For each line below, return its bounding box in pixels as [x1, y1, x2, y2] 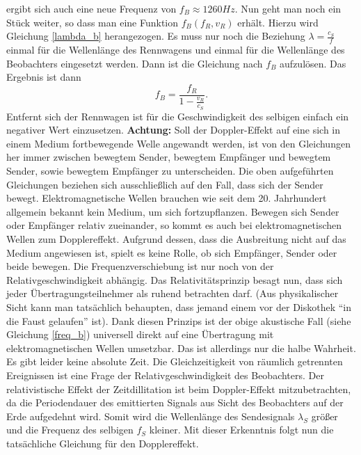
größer [311, 408, 338, 423]
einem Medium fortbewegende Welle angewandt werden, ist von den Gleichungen [6, 136, 351, 150]
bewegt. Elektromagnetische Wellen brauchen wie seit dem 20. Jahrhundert [6, 191, 327, 205]
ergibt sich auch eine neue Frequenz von [6, 1, 177, 15]
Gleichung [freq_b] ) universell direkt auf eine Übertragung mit [6, 327, 274, 342]
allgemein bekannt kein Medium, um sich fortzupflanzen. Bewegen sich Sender [6, 204, 339, 218]
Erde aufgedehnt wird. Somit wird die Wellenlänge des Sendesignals [6, 408, 295, 423]
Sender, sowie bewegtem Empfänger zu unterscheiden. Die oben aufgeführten [6, 163, 334, 178]
